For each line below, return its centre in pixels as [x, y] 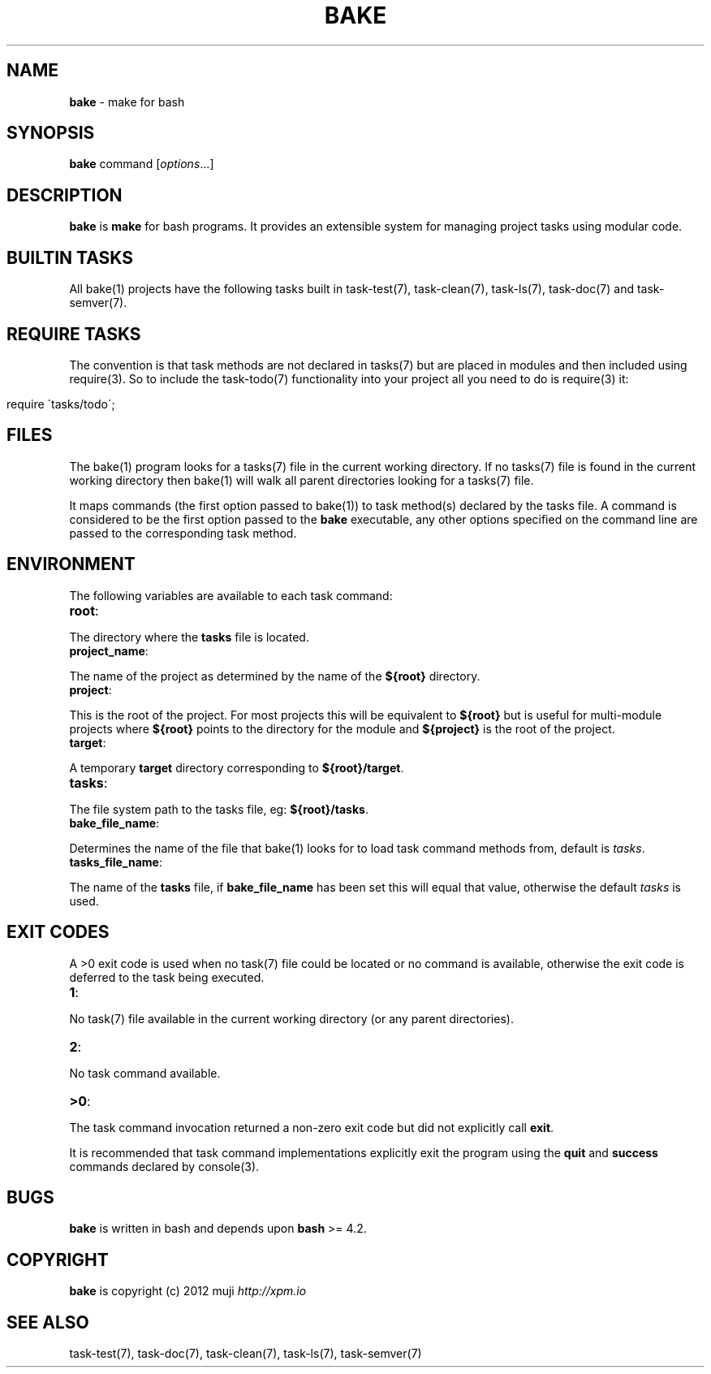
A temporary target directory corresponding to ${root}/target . [237, 767]
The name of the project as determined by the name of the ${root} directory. [275, 676]
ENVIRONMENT [71, 564]
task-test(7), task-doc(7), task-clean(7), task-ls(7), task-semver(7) [246, 1354]
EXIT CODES [58, 932]
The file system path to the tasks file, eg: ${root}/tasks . [219, 809]
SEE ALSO [48, 1322]
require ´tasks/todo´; [61, 404]
